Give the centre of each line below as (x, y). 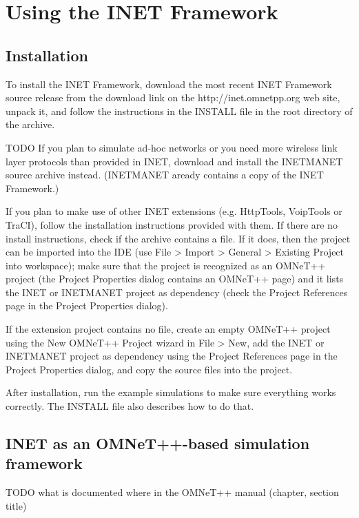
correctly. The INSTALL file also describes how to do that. (130, 406)
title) (16, 505)
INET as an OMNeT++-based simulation (158, 443)
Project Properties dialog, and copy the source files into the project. (149, 369)
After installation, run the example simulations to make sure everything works (171, 392)
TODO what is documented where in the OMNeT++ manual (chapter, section (172, 492)
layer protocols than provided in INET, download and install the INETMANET (174, 161)
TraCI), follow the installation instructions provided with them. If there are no (172, 224)
